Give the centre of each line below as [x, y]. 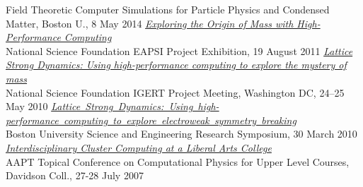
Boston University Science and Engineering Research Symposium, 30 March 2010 [181, 134]
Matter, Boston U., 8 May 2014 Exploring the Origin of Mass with [150, 23]
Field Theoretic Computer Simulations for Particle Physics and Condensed [168, 9]
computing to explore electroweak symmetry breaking [180, 120]
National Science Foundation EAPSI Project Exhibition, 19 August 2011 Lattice [179, 50]
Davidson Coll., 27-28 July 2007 [75, 175]
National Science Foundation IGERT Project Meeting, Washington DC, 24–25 [175, 92]
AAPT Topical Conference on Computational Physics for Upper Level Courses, [178, 161]
